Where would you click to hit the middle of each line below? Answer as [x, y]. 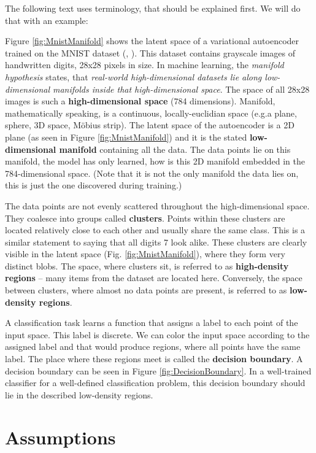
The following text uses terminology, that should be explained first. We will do [153, 8]
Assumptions [60, 437]
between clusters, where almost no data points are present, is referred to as [146, 290]
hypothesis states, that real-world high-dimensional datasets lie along [133, 76]
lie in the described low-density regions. [79, 394]
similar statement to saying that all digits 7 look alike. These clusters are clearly [156, 242]
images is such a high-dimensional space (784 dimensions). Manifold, [140, 101]
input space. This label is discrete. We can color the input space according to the [157, 334]
